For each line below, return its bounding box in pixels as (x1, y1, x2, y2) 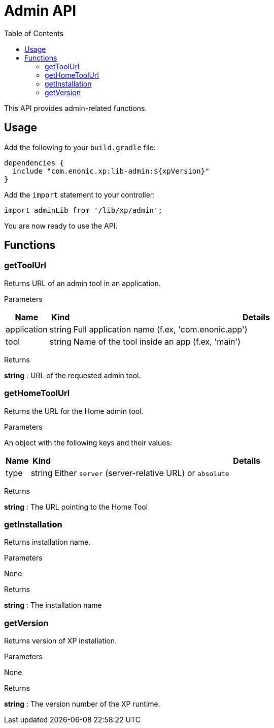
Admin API (4, 2, 77, 19)
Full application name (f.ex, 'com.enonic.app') (73, 324, 248, 334)
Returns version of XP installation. (4, 636, 117, 646)
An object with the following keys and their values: (4, 438, 172, 447)
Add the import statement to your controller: (4, 190, 155, 199)
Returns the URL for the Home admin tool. (4, 406, 144, 415)
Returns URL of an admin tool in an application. (4, 278, 161, 288)
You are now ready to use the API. (4, 221, 118, 230)
